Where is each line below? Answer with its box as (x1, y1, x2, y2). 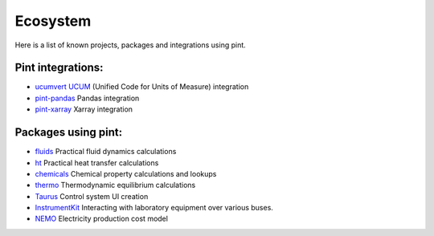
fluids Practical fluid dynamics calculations (35, 147, 177, 157)
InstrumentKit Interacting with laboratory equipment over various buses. (35, 203, 273, 213)
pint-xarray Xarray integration (35, 104, 133, 114)
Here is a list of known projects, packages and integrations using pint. (14, 40, 247, 50)
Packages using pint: (14, 125, 123, 140)
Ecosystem (14, 12, 92, 30)
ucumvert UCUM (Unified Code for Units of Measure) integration (35, 82, 249, 92)
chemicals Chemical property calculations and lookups (35, 169, 217, 178)
